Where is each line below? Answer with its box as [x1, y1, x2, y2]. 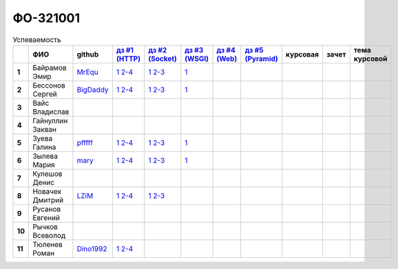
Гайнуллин [32, 116, 68, 126]
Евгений [32, 212, 60, 222]
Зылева [32, 151, 59, 161]
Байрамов [32, 63, 67, 72]
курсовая [286, 49, 320, 59]
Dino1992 [76, 243, 107, 253]
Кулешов [32, 169, 63, 179]
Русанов [32, 204, 61, 214]
